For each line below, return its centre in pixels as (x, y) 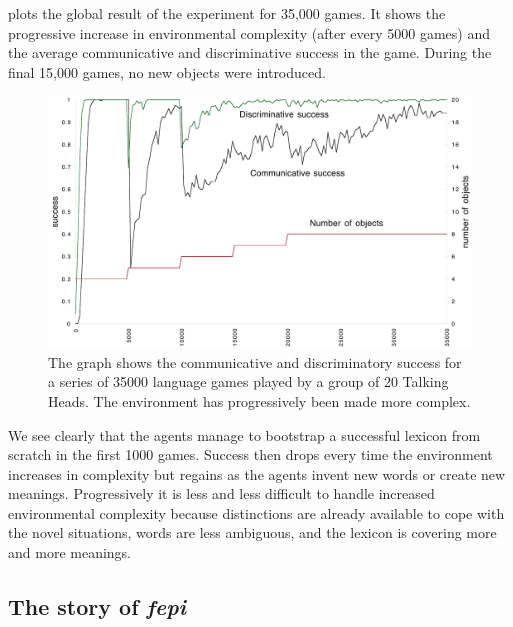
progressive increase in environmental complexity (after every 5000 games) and (249, 32)
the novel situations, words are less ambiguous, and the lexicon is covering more (252, 532)
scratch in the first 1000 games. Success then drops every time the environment (250, 454)
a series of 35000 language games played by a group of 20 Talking (248, 381)
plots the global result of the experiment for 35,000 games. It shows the (227, 13)
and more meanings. (70, 552)
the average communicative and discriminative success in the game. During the (250, 52)
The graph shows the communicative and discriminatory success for (255, 361)
